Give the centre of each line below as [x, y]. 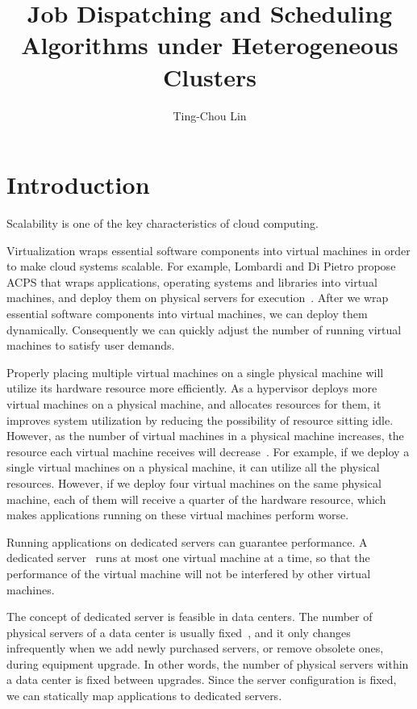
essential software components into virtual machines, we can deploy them [187, 313]
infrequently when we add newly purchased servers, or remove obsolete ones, [195, 648]
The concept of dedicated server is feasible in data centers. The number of [190, 617]
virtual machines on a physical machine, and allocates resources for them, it [194, 403]
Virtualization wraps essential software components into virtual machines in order [208, 250]
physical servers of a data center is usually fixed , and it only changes [179, 632]
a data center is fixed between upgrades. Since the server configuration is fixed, [202, 680]
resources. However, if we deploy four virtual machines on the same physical [194, 482]
